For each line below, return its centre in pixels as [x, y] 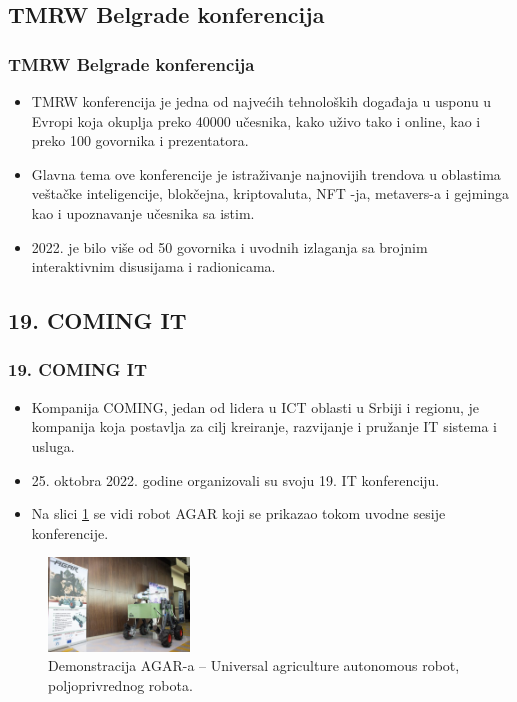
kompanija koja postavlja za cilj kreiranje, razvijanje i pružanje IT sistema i [264, 426]
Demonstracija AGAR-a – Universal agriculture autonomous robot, [254, 665]
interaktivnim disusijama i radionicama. [153, 266]
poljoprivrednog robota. [120, 684]
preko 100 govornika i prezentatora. [140, 140]
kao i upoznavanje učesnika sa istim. [143, 212]
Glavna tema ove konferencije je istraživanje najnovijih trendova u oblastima [266, 173]
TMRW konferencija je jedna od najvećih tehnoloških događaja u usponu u [261, 101]
